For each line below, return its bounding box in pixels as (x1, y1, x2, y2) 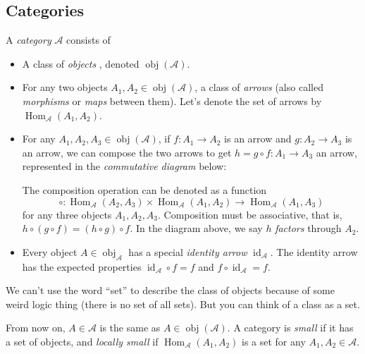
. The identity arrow (270, 244, 358, 259)
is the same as (99, 320, 161, 335)
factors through (275, 221, 342, 236)
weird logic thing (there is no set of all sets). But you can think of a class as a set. (6, 296, 360, 311)
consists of (66, 32, 111, 47)
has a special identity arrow (128, 244, 247, 259)
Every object (22, 244, 78, 259)
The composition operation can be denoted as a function (22, 182, 267, 197)
